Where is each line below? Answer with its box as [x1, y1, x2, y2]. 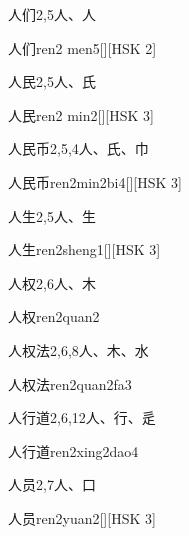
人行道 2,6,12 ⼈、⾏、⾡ [8, 407, 156, 428]
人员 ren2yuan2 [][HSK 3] [8, 507, 156, 528]
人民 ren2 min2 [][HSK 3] [8, 104, 154, 125]
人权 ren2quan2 [8, 306, 100, 327]
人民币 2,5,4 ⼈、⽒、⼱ [8, 138, 149, 159]
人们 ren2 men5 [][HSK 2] [8, 37, 157, 58]
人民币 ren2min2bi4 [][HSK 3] [8, 171, 182, 192]
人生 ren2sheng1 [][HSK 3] [8, 239, 161, 260]
